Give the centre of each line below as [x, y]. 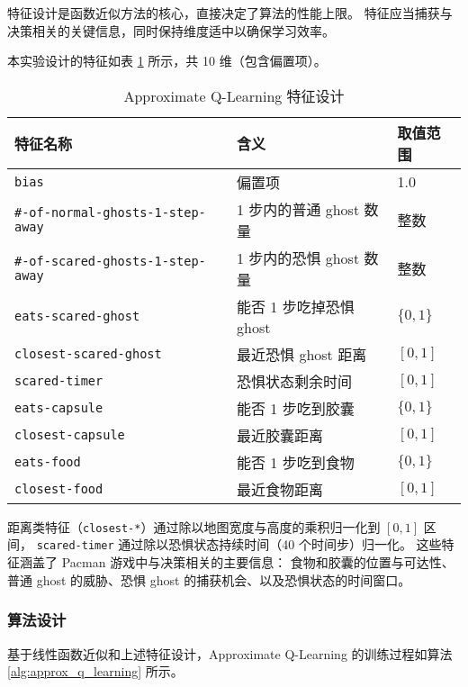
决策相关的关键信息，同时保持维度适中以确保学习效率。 [171, 30]
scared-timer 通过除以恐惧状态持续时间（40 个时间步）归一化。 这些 [239, 544]
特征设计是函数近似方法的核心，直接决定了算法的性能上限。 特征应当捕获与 [230, 13]
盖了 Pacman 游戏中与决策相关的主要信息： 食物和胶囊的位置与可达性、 [243, 562]
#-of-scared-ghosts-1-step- [110, 261]
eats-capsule [59, 407]
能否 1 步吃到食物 [296, 462]
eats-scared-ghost [77, 316]
